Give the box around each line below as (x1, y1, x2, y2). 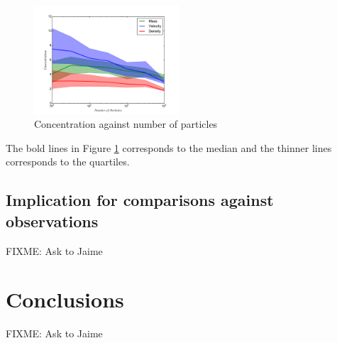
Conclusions (6, 285, 124, 314)
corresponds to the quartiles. (6, 154, 130, 169)
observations (6, 209, 99, 232)
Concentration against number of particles (34, 116, 218, 131)
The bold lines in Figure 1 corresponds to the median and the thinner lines (6, 140, 332, 155)
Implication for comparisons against (6, 189, 274, 211)
